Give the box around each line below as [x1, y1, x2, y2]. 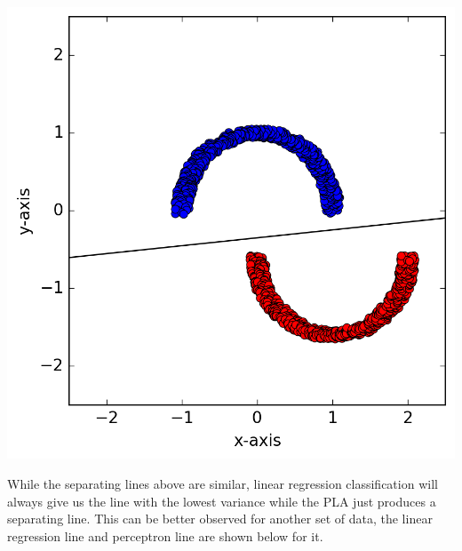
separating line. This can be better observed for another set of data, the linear [7, 509, 433, 528]
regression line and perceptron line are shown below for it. [7, 526, 323, 545]
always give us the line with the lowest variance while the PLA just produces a [7, 491, 436, 510]
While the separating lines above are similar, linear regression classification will [7, 474, 438, 492]
